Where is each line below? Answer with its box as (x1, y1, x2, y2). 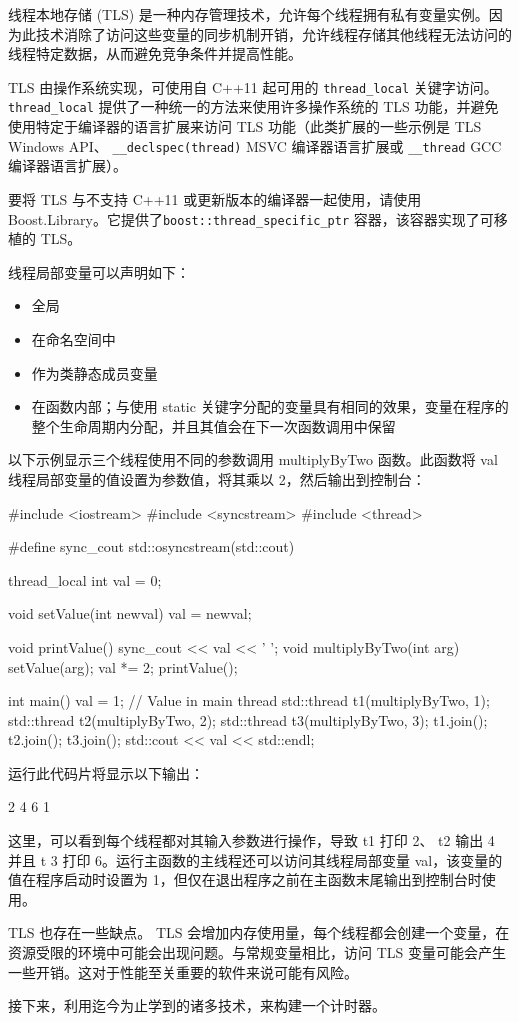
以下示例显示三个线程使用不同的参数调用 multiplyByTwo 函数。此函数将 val (8, 449, 498, 470)
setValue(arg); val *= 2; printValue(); (8, 656, 238, 677)
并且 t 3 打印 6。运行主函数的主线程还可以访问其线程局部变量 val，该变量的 (8, 849, 503, 870)
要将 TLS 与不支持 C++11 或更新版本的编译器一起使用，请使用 (8, 188, 422, 209)
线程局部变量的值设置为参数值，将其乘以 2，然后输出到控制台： (8, 468, 426, 489)
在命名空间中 (31, 328, 116, 349)
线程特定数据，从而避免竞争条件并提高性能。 (8, 43, 302, 64)
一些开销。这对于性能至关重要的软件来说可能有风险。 (8, 961, 358, 982)
